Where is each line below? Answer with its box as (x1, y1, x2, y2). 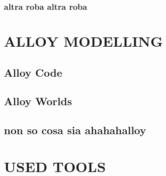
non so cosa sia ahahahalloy (4, 122, 146, 138)
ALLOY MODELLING (4, 31, 163, 51)
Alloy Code (4, 64, 62, 80)
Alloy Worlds (4, 93, 72, 109)
